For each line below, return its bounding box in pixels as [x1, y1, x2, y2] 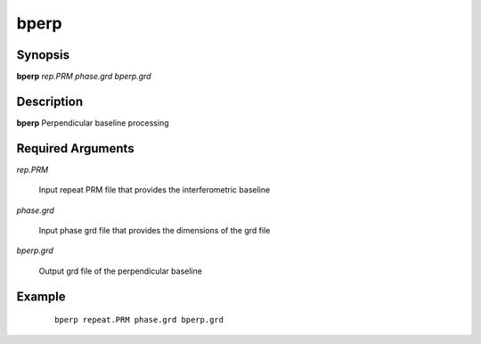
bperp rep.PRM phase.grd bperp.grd [16, 71, 151, 82]
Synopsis [16, 47, 70, 62]
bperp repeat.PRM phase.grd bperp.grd [54, 315, 224, 325]
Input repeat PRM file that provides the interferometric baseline [38, 184, 271, 195]
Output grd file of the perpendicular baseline [38, 266, 202, 276]
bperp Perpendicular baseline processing [16, 117, 169, 128]
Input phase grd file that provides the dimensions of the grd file [38, 225, 271, 236]
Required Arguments [16, 141, 135, 156]
